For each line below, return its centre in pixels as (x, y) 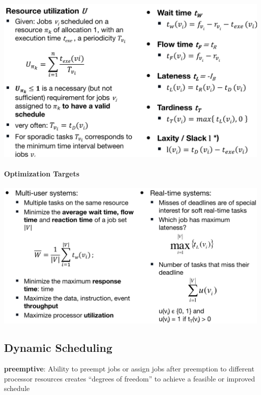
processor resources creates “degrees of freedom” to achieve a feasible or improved (130, 378)
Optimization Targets (42, 173)
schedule (17, 388)
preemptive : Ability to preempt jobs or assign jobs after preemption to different (129, 369)
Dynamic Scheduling (58, 348)
